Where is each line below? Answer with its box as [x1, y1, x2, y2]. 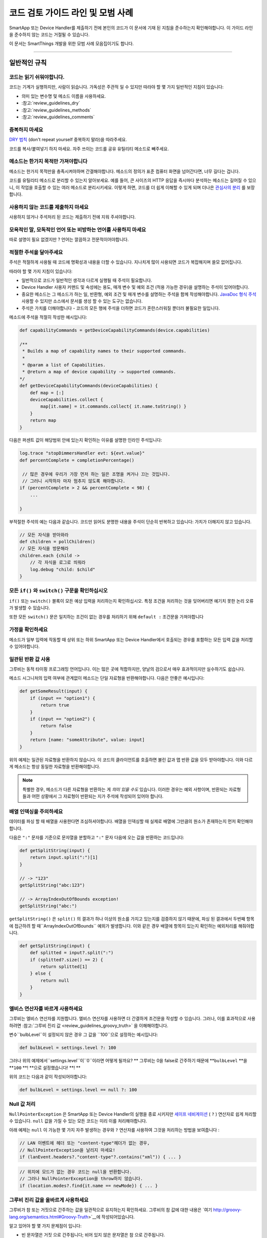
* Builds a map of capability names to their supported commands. [22, 348, 187, 354]
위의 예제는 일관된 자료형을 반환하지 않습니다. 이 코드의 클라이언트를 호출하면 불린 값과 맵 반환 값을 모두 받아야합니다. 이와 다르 [9, 757, 253, 763]
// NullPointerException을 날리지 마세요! [19, 1147, 116, 1153]
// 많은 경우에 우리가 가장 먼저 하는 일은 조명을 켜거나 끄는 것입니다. [22, 471, 171, 477]
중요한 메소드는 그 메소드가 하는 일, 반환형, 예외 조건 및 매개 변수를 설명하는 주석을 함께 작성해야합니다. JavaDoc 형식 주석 [21, 291, 257, 297]
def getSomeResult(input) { [19, 688, 88, 694]
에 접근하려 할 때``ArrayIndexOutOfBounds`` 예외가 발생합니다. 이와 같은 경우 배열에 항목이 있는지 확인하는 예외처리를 [9, 923, 237, 928]
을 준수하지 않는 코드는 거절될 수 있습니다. [9, 31, 90, 37]
